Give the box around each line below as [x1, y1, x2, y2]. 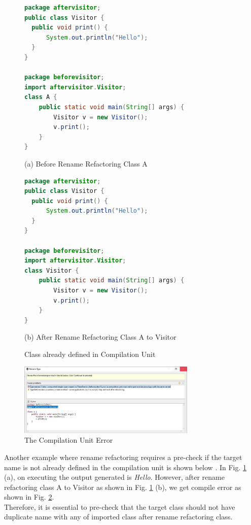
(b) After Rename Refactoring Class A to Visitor [24, 332, 176, 342]
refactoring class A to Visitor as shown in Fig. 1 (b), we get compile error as [4, 481, 241, 492]
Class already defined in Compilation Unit [24, 349, 156, 359]
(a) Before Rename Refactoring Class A [24, 158, 148, 169]
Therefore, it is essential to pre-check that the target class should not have [4, 501, 235, 512]
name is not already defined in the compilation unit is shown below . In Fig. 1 [4, 462, 247, 472]
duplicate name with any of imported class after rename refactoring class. [4, 511, 233, 522]
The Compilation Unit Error [24, 435, 113, 445]
